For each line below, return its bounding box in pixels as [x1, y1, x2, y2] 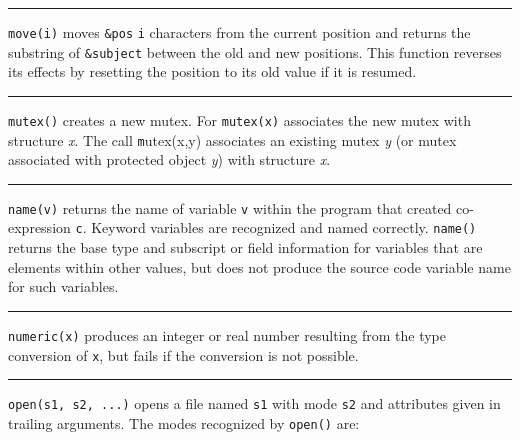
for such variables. [8, 276, 119, 297]
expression [8, 217, 71, 238]
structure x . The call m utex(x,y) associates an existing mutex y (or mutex [8, 129, 457, 150]
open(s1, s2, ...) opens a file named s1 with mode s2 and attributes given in [8, 393, 501, 414]
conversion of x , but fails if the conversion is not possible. [8, 344, 359, 365]
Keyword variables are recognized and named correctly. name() [91, 217, 477, 238]
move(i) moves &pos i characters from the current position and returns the [8, 22, 471, 42]
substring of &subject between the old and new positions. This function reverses [8, 41, 502, 62]
